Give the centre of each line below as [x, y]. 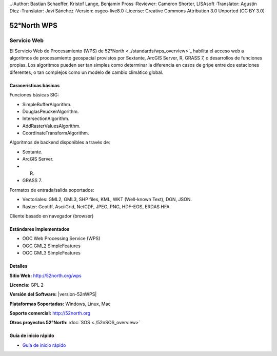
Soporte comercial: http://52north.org [50, 313]
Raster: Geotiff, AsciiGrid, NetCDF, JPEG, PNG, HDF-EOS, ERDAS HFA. [97, 206]
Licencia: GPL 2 [26, 285]
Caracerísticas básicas [35, 85]
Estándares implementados [39, 229]
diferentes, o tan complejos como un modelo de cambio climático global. [86, 72]
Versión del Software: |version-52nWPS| [53, 294]
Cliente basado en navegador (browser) [52, 216]
